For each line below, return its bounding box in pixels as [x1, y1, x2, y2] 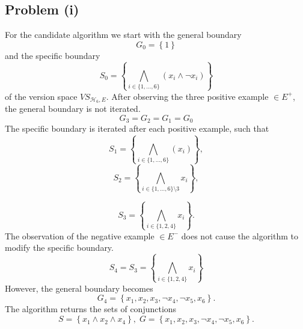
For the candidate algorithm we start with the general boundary [5, 28, 242, 41]
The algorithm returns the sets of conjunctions [5, 303, 177, 315]
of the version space [5, 90, 78, 102]
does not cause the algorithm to [181, 229, 299, 242]
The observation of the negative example [5, 229, 155, 242]
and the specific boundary [5, 49, 100, 61]
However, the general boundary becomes [5, 281, 153, 294]
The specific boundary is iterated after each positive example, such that [5, 122, 269, 135]
